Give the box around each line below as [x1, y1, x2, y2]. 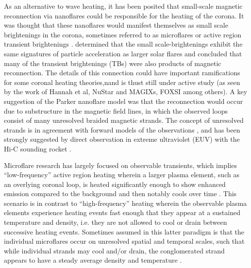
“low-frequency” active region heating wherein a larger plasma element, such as [4, 169, 239, 180]
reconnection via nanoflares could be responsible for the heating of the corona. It [4, 10, 244, 20]
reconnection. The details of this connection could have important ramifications [4, 67, 240, 78]
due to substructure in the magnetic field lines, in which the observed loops [4, 105, 228, 116]
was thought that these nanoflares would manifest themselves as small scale [4, 20, 228, 30]
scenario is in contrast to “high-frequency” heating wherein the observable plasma [4, 198, 247, 208]
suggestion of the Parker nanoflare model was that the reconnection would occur [4, 96, 243, 106]
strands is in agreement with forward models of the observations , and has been [4, 124, 240, 134]
